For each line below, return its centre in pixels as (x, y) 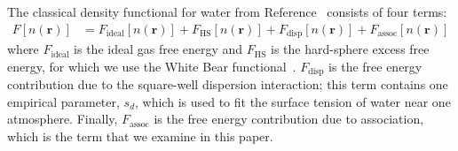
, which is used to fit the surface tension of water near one (293, 101)
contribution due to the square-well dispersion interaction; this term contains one (228, 84)
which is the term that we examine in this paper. (140, 136)
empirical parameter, (63, 101)
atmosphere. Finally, (63, 119)
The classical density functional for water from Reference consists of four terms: (227, 11)
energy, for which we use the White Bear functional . (152, 66)
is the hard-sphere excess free (350, 49)
